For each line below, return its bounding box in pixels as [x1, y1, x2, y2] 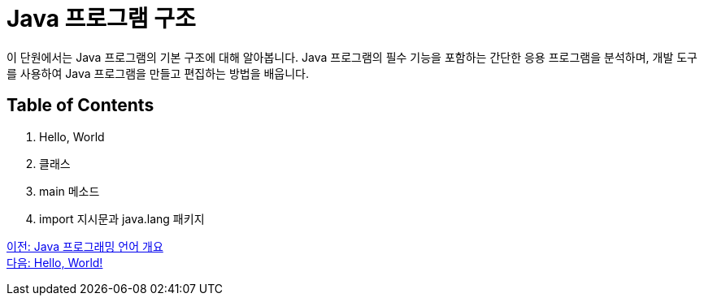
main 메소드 [39, 183, 100, 198]
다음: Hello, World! [7, 255, 103, 270]
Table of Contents [7, 95, 154, 116]
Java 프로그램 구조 [7, 5, 196, 32]
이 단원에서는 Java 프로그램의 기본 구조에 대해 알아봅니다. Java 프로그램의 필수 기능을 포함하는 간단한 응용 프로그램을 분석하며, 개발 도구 [7, 50, 697, 64]
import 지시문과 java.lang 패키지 [39, 211, 205, 226]
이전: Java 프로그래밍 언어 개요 [7, 239, 163, 253]
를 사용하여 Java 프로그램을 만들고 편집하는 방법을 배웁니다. [7, 66, 310, 80]
